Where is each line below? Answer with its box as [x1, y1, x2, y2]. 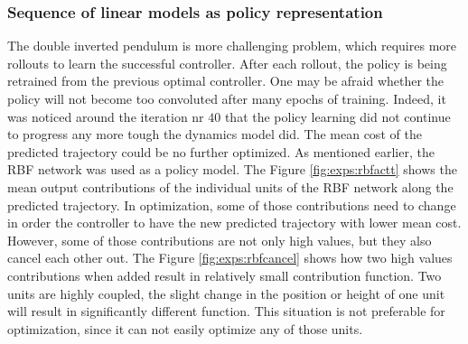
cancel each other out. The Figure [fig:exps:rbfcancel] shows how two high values [7, 248, 453, 267]
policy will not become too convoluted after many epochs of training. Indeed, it [7, 89, 446, 107]
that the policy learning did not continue [224, 107, 451, 126]
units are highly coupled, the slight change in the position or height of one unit [7, 284, 445, 302]
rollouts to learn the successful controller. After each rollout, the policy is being [7, 53, 447, 72]
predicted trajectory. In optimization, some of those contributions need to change [7, 195, 456, 214]
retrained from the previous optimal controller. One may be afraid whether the [7, 71, 445, 90]
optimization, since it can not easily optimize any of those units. [7, 319, 363, 338]
